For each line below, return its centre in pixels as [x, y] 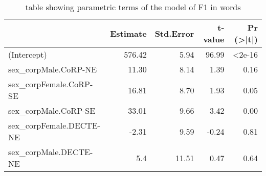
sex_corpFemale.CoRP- [51, 84]
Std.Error [174, 33]
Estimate [128, 33]
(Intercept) [28, 54]
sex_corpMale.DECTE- [51, 152]
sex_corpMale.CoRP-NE [53, 69]
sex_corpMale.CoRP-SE [52, 110]
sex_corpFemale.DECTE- [54, 125]
